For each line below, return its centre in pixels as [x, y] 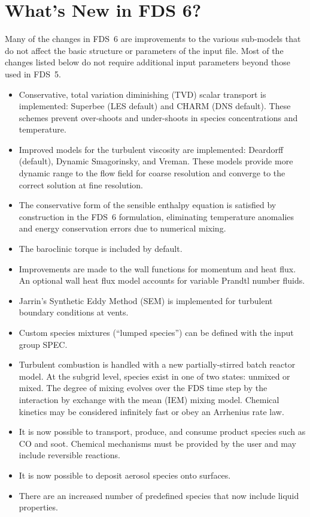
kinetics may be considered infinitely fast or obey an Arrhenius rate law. [151, 411]
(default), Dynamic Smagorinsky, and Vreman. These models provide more [156, 161]
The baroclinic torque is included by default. [101, 249]
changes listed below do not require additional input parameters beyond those [148, 62]
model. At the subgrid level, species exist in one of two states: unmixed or [154, 376]
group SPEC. [43, 344]
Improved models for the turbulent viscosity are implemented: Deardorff [151, 149]
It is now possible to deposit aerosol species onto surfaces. [125, 475]
